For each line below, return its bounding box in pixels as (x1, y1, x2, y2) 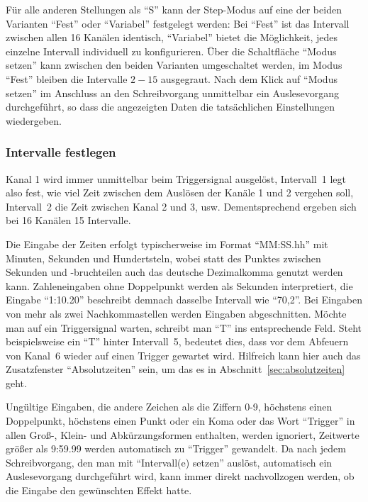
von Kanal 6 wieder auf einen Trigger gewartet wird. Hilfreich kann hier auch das (6, 347, 361, 362)
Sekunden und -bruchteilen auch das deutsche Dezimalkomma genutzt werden (6, 264, 343, 279)
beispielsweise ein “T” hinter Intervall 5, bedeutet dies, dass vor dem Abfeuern (6, 334, 349, 349)
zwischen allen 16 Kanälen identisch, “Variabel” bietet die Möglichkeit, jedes (6, 30, 338, 45)
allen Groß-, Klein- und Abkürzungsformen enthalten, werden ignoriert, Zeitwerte (6, 427, 359, 442)
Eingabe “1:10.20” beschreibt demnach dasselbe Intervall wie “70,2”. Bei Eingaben (6, 292, 362, 307)
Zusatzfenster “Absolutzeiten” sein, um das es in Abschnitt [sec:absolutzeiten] (6, 362, 345, 376)
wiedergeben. (6, 113, 62, 128)
